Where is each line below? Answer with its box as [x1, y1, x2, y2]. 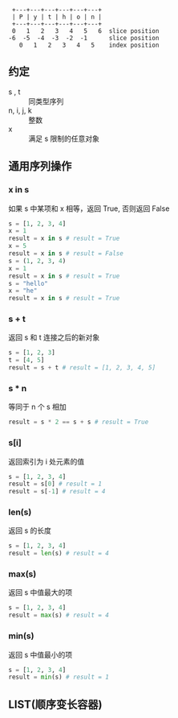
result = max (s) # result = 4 [8, 611, 110, 620]
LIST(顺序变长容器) [8, 697, 103, 711]
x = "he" [8, 287, 38, 295]
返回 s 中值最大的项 [8, 588, 73, 597]
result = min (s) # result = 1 [8, 673, 110, 682]
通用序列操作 [8, 159, 72, 173]
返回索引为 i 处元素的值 [8, 456, 85, 466]
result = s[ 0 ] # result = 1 [8, 480, 103, 489]
